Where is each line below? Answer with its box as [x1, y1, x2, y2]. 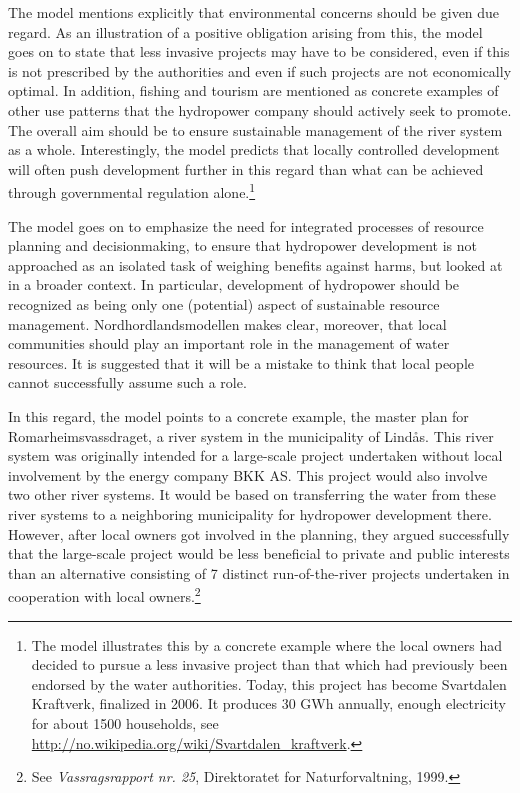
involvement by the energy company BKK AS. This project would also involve [8, 464, 488, 485]
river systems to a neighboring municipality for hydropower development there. [8, 503, 492, 524]
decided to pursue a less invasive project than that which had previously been [31, 654, 508, 675]
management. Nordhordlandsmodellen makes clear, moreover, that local [8, 313, 447, 334]
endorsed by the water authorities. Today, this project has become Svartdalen [31, 673, 507, 694]
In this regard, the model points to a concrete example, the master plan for [8, 405, 469, 426]
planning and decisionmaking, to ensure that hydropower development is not [8, 235, 477, 256]
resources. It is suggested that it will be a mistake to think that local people [8, 352, 475, 373]
